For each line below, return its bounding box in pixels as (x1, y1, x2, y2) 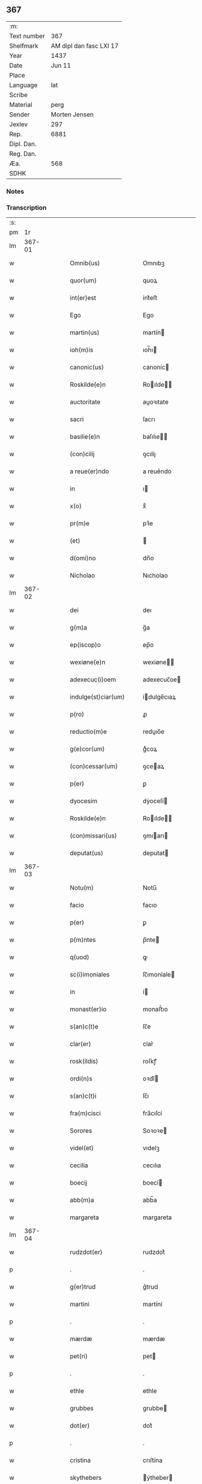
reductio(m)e (70, 727, 107, 736)
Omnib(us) (70, 259, 100, 267)
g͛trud (142, 1282, 158, 1291)
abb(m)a (70, 1196, 94, 1205)
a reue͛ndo (142, 467, 172, 476)
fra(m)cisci (70, 1109, 101, 1118)
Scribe (9, 91, 28, 99)
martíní (142, 1300, 162, 1308)
